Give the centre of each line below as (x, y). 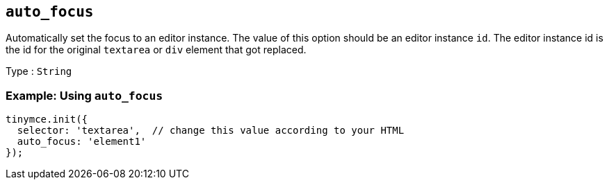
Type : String (39, 71)
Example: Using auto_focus (84, 95)
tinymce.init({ (47, 120)
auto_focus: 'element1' (82, 142)
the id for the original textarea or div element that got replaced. (156, 50)
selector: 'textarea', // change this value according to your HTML (211, 131)
